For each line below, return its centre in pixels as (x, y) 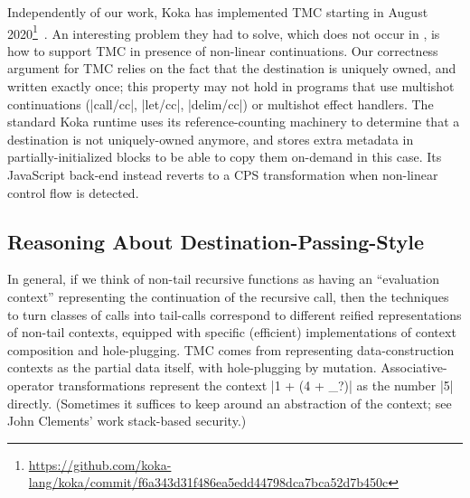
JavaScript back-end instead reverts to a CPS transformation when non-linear (223, 174)
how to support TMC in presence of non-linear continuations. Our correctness (223, 50)
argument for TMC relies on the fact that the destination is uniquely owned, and (232, 68)
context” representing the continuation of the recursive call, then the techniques (228, 296)
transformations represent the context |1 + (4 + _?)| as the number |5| (256, 385)
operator (31, 385)
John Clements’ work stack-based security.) (127, 421)
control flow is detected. (73, 192)
